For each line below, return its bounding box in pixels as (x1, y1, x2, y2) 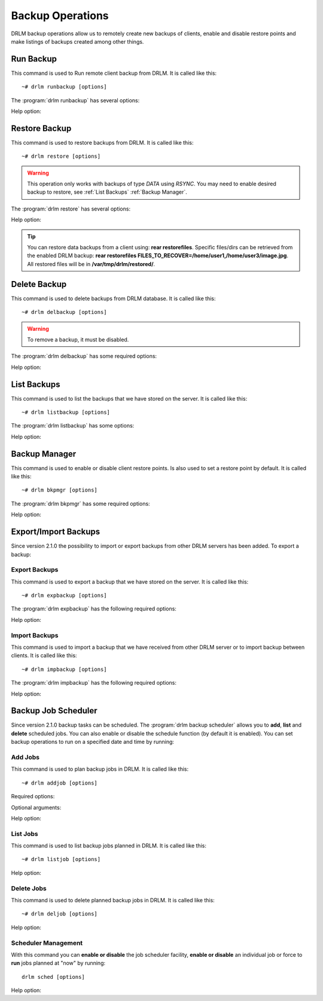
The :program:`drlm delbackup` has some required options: (11, 353, 157, 360)
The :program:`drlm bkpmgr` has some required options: (11, 500, 150, 507)
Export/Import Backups (11, 527, 100, 537)
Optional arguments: (11, 804, 62, 811)
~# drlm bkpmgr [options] (22, 487, 98, 493)
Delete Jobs (11, 884, 47, 892)
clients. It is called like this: (11, 652, 77, 659)
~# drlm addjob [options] (22, 779, 98, 786)
